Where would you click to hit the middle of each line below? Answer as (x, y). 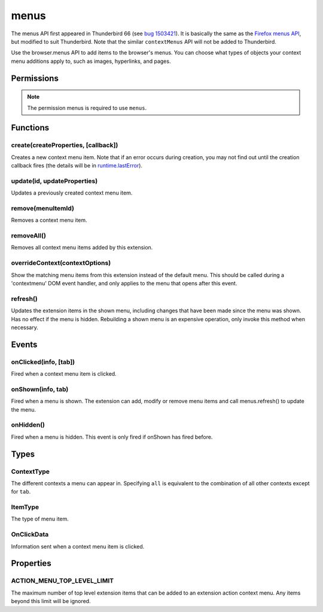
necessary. (25, 327)
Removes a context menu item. (49, 220)
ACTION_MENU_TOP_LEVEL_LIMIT (62, 581)
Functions (30, 128)
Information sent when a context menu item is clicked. (78, 546)
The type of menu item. (40, 519)
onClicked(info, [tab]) (43, 362)
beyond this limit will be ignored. (51, 601)
